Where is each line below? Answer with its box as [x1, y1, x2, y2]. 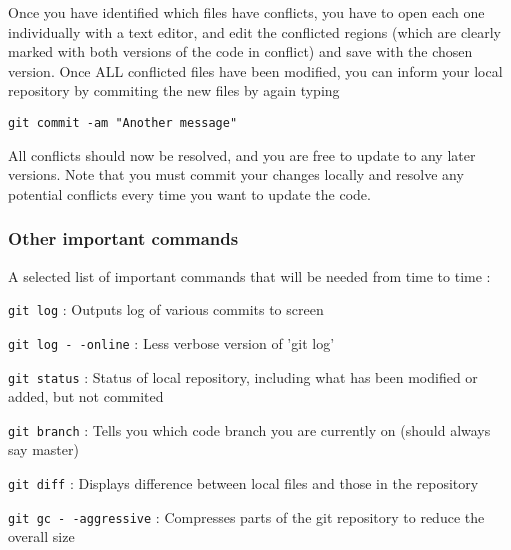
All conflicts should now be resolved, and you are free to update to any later [8, 144, 476, 165]
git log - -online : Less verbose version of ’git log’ [8, 332, 335, 353]
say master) [8, 439, 79, 460]
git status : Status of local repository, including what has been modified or [8, 366, 478, 387]
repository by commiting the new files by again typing [8, 80, 340, 101]
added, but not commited [8, 386, 164, 407]
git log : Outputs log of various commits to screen [8, 299, 324, 320]
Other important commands [8, 226, 239, 251]
